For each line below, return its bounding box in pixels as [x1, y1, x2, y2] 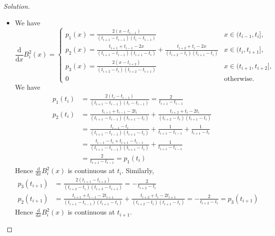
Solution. [3, 1, 30, 11]
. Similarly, [121, 165, 154, 176]
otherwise [224, 76, 253, 83]
